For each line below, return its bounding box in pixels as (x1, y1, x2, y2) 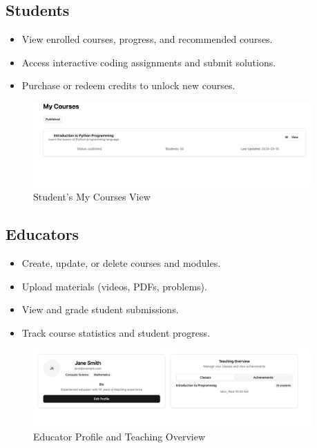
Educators (6, 223, 79, 245)
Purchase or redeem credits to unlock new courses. (21, 78, 236, 93)
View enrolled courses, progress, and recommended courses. (21, 32, 273, 46)
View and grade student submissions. (21, 302, 179, 317)
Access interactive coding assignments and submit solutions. (21, 55, 276, 69)
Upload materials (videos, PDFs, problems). (21, 279, 207, 293)
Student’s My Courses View (33, 189, 151, 204)
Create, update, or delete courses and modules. (21, 256, 221, 270)
